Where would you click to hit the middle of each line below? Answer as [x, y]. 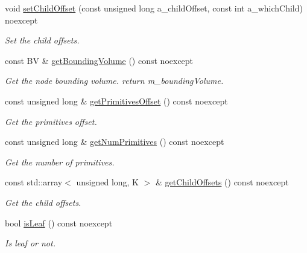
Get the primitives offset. [51, 121]
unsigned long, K [108, 182]
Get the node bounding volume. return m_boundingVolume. [114, 81]
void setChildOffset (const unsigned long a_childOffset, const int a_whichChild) [154, 8]
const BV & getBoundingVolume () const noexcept [99, 60]
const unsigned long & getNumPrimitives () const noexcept [115, 142]
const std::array [34, 182]
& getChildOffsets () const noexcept [222, 182]
